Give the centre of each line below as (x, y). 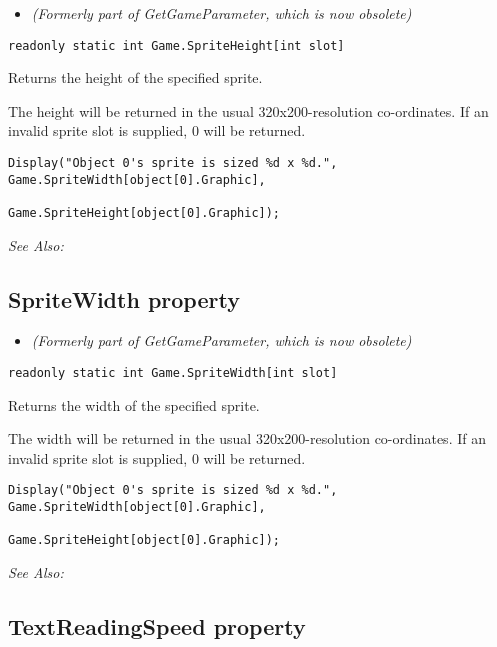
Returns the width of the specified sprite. (134, 404)
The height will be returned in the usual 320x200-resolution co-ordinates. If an (248, 110)
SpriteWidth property (124, 298)
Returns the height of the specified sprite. (135, 77)
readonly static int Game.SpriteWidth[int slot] (173, 373)
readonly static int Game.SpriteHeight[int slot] (176, 45)
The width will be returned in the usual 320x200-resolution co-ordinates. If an (247, 438)
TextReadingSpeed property (157, 626)
